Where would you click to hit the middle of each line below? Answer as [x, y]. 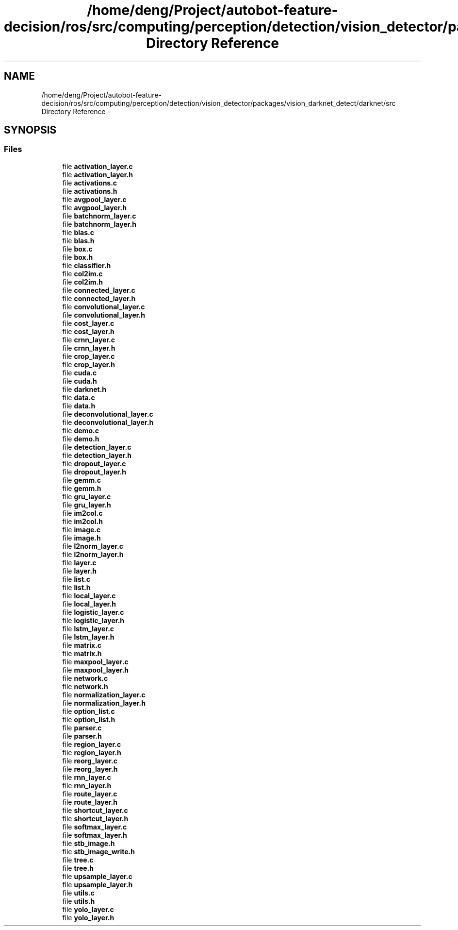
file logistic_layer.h [93, 620]
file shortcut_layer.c [95, 810]
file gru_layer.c [87, 496]
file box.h [78, 257]
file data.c [79, 397]
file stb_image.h [89, 843]
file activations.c [90, 183]
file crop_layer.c [89, 356]
